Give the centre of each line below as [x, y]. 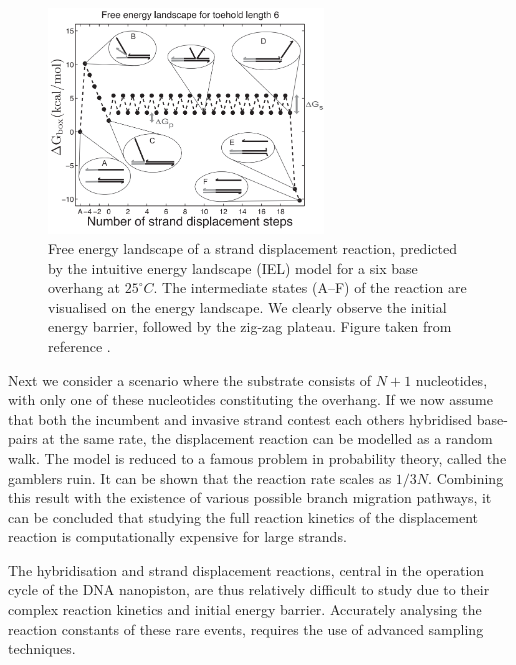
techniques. [42, 648]
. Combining [466, 477]
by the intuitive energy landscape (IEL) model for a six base [233, 267]
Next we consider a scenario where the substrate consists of [190, 379]
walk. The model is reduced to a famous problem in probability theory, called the [257, 457]
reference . [79, 345]
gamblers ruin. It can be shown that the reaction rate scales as [200, 477]
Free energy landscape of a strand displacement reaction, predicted [252, 247]
